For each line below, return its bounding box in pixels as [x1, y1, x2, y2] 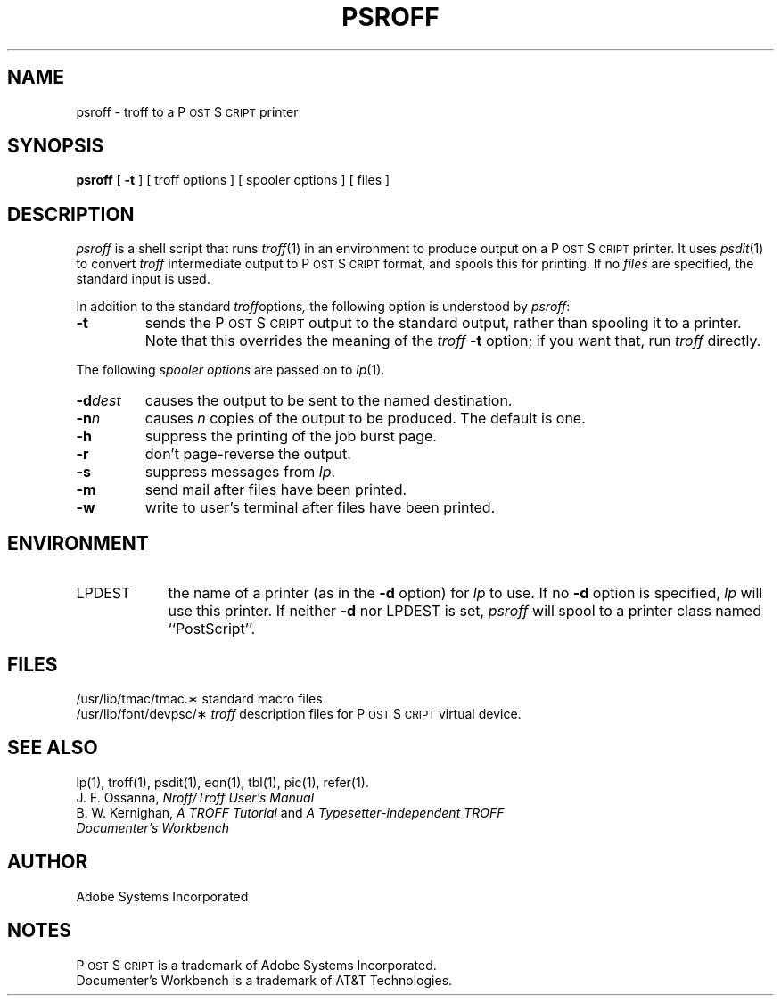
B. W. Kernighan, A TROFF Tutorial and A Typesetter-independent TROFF [76, 804, 505, 820]
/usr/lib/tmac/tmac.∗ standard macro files [76, 690, 323, 706]
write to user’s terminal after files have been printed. [144, 498, 496, 517]
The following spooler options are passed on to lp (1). [76, 362, 385, 378]
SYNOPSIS [7, 135, 104, 158]
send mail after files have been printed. [144, 481, 407, 499]
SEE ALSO [7, 736, 98, 760]
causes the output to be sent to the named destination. [144, 391, 513, 410]
